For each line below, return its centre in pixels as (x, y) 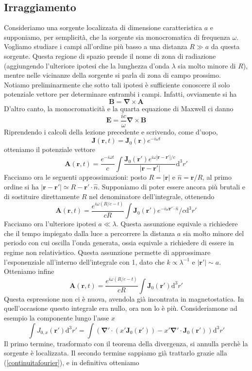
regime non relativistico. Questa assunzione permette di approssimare (107, 252)
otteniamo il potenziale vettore (50, 149)
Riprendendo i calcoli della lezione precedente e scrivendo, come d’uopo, (111, 131)
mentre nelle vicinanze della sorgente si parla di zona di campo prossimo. (112, 75)
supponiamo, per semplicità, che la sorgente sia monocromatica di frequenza (117, 37)
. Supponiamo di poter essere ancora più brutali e (171, 187)
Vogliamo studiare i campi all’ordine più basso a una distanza (96, 46)
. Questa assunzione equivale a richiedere (177, 224)
